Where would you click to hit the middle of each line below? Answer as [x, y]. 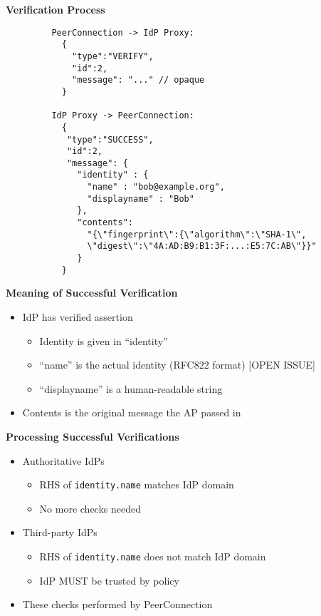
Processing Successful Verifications [93, 436]
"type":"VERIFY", [113, 56]
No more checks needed [90, 508]
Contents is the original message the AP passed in [132, 412]
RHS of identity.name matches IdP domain [137, 484]
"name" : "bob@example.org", [156, 187]
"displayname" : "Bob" [141, 199]
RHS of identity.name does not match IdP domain [153, 556]
